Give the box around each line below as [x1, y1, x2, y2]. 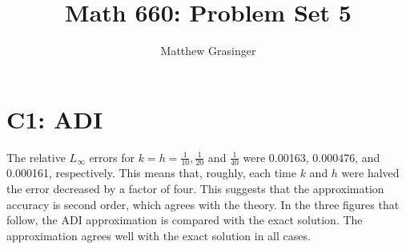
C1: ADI [6, 102, 103, 135]
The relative [6, 148, 66, 165]
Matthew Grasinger [160, 42, 256, 59]
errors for [89, 148, 135, 165]
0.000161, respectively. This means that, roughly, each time [6, 164, 296, 181]
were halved [341, 164, 400, 181]
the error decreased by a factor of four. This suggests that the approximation [6, 180, 384, 197]
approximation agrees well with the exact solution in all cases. [6, 227, 311, 243]
